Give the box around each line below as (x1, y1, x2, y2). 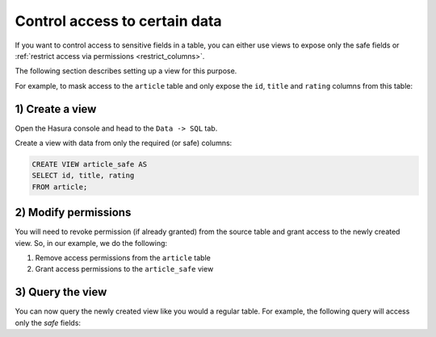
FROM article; (31, 182, 88, 191)
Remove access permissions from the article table (35, 253, 212, 263)
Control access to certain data (15, 12, 222, 30)
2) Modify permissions (15, 206, 132, 219)
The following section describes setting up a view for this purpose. (15, 66, 237, 76)
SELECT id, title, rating (31, 171, 135, 181)
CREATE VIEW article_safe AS (31, 160, 148, 168)
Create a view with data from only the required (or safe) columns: (15, 138, 233, 148)
